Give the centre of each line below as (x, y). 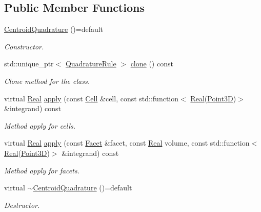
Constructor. (24, 46)
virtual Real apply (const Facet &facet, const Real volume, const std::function (127, 143)
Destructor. (22, 205)
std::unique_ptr (29, 64)
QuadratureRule (91, 64)
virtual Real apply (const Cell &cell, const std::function (92, 98)
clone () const (152, 64)
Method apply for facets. (42, 170)
